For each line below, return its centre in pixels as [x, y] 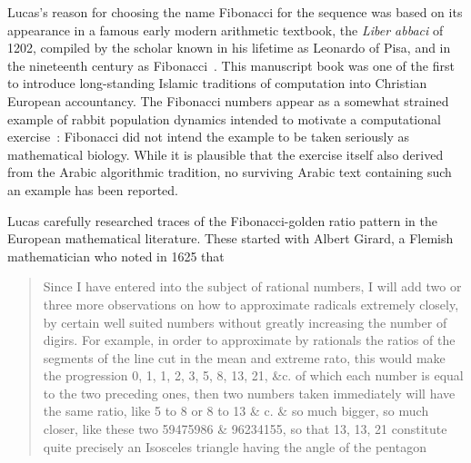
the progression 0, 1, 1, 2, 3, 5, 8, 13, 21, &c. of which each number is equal [253, 375]
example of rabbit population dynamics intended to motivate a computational [224, 118]
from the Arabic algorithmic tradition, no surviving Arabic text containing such [230, 172]
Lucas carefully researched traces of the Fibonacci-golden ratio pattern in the [222, 220]
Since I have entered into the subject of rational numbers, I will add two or [252, 286]
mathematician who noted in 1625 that [116, 256]
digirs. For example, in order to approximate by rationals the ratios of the [249, 340]
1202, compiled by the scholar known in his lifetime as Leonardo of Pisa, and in [229, 48]
